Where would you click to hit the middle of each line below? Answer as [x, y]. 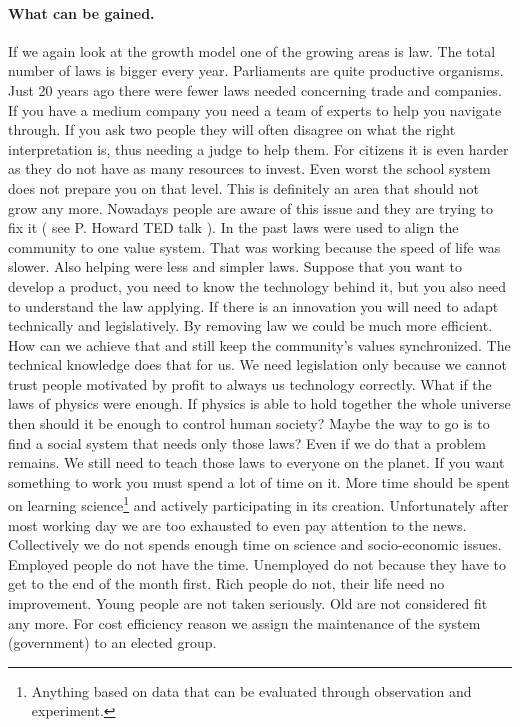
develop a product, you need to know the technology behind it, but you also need [257, 285]
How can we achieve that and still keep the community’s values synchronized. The [259, 344]
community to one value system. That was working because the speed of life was [254, 246]
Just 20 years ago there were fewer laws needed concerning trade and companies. [255, 89]
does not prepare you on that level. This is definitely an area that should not [244, 187]
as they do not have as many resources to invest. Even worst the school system [249, 168]
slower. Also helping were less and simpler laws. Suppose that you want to [235, 266]
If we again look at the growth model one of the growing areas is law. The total [252, 50]
